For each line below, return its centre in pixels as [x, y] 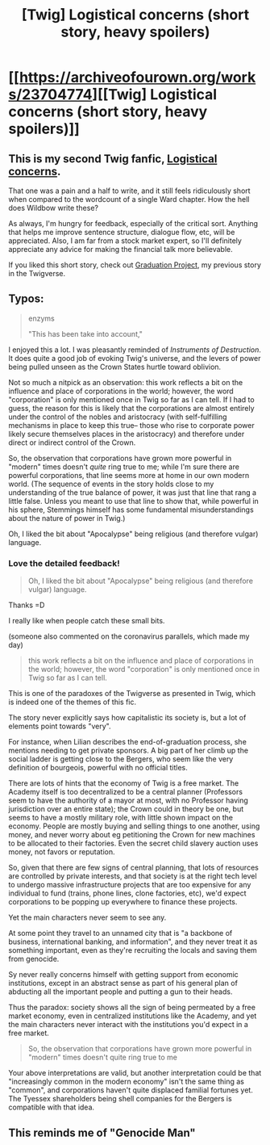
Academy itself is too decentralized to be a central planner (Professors [126, 792]
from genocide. [34, 959]
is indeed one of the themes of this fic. [73, 702]
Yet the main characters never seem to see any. [87, 917]
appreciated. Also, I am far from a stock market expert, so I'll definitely [125, 241]
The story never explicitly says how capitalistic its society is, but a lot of [127, 718]
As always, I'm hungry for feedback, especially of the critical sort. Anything [133, 223]
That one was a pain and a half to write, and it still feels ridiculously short [130, 191]
